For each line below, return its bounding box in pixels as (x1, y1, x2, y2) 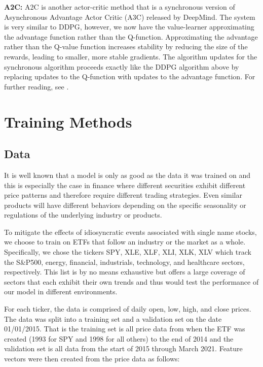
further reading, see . (4, 81, 69, 91)
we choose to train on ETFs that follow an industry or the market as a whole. (4, 236, 246, 247)
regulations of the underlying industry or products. (4, 209, 162, 220)
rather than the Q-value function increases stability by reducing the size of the (4, 41, 248, 52)
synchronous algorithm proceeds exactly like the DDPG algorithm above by (4, 61, 239, 72)
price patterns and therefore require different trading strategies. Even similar (4, 190, 242, 200)
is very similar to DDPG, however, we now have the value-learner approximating (4, 21, 254, 32)
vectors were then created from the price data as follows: (4, 353, 180, 364)
